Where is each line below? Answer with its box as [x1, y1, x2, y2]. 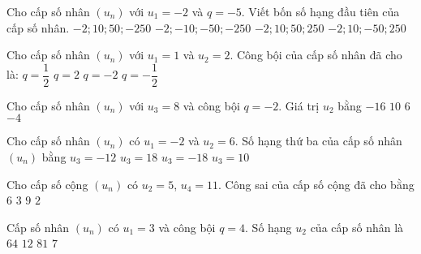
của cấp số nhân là [310, 218, 404, 235]
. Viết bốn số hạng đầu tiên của [241, 3, 400, 19]
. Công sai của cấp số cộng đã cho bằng [218, 175, 415, 192]
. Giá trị [278, 97, 320, 114]
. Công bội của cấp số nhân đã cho [230, 46, 402, 63]
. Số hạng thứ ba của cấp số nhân [234, 132, 402, 149]
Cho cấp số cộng [6, 175, 88, 192]
